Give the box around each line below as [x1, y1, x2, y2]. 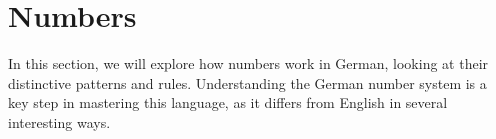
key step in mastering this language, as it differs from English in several [8, 92, 448, 113]
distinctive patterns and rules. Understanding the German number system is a [8, 72, 487, 93]
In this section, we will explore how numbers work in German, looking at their [8, 53, 489, 74]
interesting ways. [8, 111, 111, 132]
